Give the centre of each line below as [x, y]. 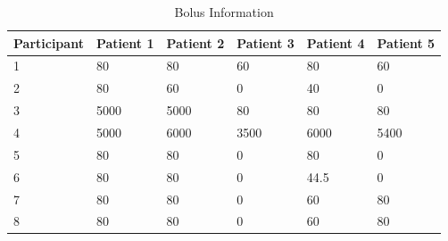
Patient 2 [195, 42]
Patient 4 [336, 42]
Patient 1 [125, 42]
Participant [49, 42]
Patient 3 [265, 42]
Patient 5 [406, 42]
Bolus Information [224, 12]
